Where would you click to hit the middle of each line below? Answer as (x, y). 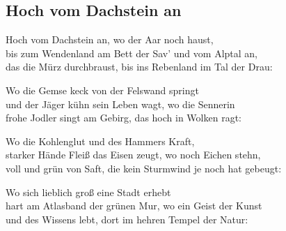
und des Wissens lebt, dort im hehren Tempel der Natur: (127, 219)
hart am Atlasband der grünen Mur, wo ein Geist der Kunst (134, 206)
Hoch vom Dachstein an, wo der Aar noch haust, (110, 39)
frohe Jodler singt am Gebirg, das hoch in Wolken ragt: (124, 118)
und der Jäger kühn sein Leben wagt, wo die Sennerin (120, 104)
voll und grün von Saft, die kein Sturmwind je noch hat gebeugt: (144, 168)
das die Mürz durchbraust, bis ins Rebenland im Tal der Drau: (139, 67)
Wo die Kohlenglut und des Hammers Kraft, (100, 141)
